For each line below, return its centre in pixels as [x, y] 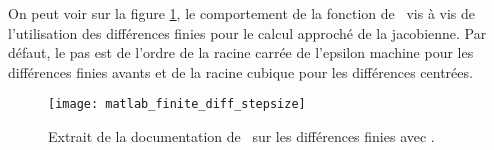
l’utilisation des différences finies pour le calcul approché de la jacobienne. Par [247, 32]
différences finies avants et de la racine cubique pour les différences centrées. [240, 71]
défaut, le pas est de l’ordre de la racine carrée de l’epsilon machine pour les [241, 52]
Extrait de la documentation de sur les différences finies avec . [241, 136]
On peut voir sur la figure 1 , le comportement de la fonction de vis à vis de [242, 13]
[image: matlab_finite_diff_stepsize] [177, 104]
